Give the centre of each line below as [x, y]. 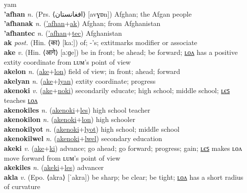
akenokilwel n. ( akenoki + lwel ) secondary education [83, 138]
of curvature [22, 186]
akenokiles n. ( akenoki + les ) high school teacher [77, 109]
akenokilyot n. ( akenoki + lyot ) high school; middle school [92, 129]
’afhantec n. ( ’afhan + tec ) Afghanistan [63, 33]
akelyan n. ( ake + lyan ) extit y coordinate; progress [80, 81]
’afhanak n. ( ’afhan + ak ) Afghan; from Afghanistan [82, 23]
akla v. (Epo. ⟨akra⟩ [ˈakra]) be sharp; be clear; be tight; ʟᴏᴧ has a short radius [124, 177]
